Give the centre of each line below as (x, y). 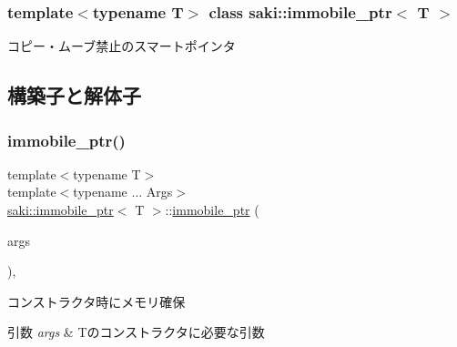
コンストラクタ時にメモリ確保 (96, 301)
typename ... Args (123, 192)
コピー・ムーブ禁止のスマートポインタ (122, 46)
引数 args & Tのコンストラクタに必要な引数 (136, 332)
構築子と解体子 (74, 95)
